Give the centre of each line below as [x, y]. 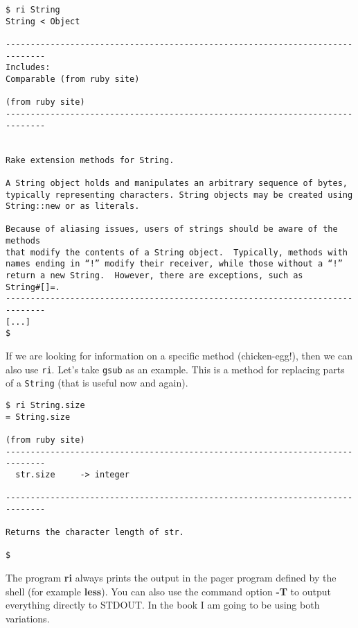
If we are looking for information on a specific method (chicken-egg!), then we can [179, 356]
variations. [28, 618]
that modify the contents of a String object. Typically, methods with [177, 252]
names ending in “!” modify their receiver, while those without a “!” [174, 264]
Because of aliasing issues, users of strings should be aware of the [172, 229]
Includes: [28, 68]
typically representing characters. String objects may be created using [179, 195]
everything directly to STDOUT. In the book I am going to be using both [163, 605]
